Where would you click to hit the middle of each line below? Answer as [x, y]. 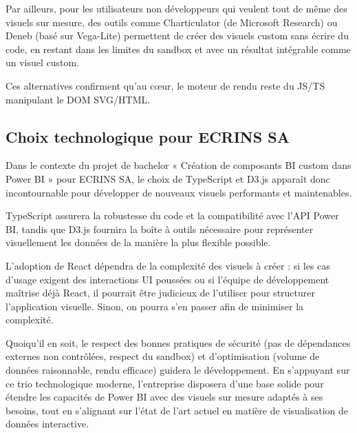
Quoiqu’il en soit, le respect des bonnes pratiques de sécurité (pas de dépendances [178, 342]
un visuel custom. [43, 62]
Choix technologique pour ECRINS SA [148, 136]
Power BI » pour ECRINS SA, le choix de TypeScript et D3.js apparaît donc [168, 178]
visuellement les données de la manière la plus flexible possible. [138, 242]
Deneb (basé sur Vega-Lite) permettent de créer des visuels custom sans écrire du [177, 36]
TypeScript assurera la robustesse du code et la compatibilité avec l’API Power [172, 215]
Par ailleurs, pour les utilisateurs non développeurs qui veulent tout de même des [176, 8]
